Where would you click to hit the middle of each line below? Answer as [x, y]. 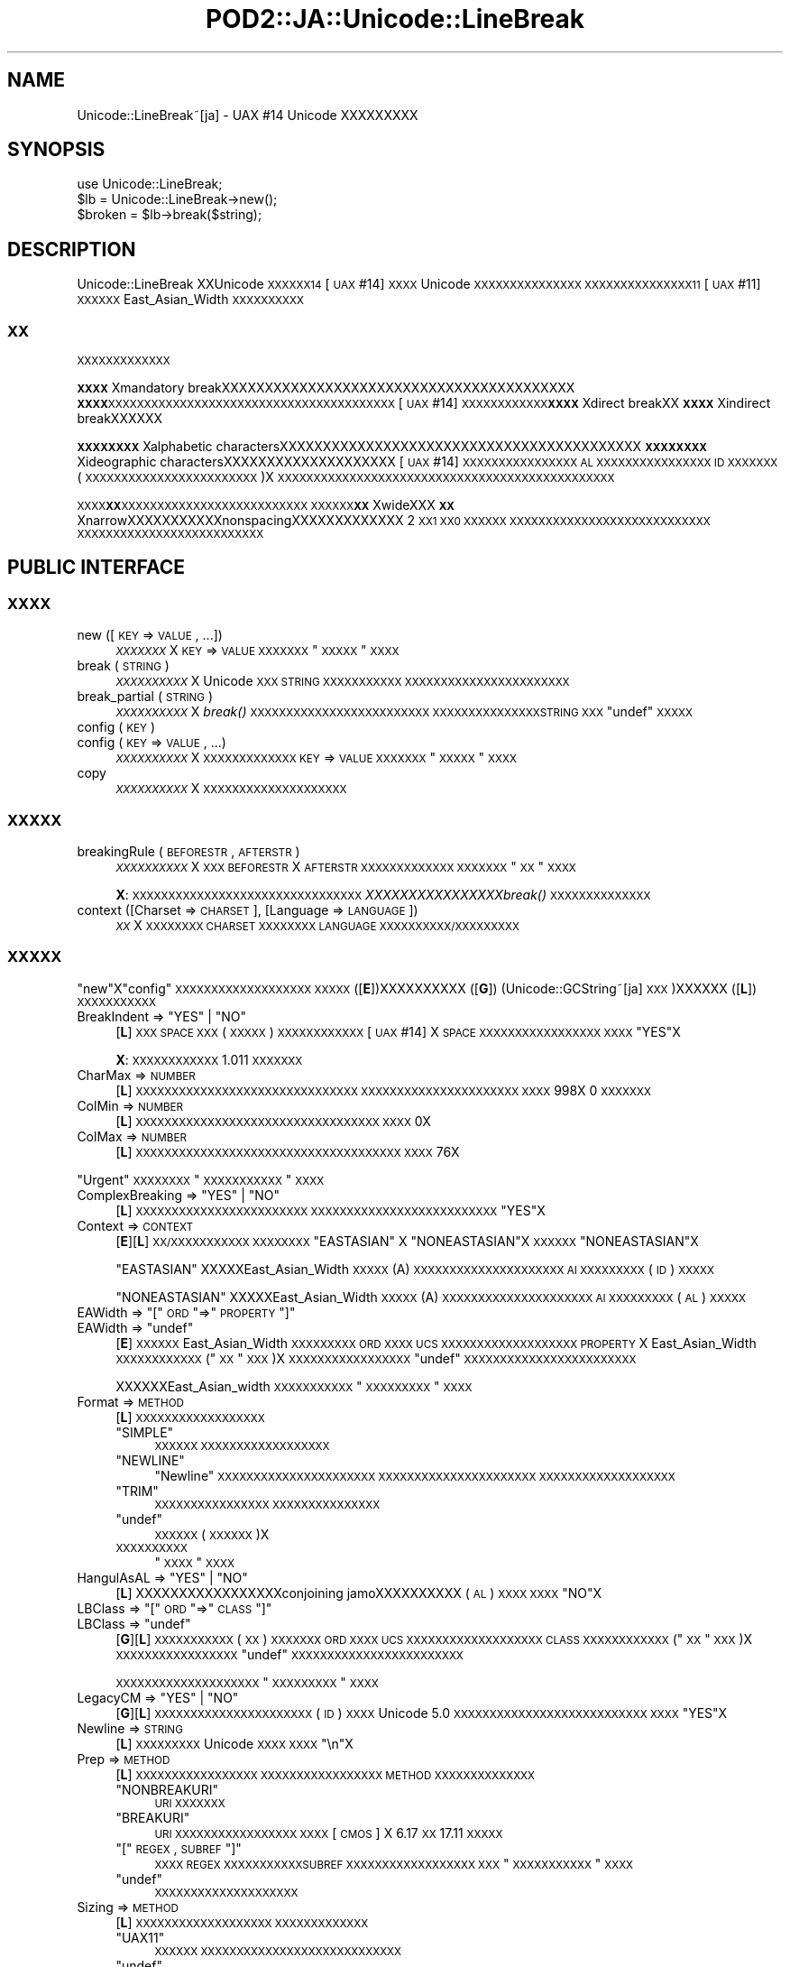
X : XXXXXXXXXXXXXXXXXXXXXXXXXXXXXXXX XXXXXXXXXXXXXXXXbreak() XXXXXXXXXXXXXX [383, 895]
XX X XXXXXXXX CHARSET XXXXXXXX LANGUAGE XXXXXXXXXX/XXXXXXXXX [317, 925]
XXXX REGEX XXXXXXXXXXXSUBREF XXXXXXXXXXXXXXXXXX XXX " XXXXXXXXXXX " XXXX [394, 1863]
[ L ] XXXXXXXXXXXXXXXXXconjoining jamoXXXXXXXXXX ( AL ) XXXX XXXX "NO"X [359, 1593]
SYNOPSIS [56, 150]
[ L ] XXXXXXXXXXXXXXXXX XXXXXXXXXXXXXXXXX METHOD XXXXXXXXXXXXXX [326, 1774]
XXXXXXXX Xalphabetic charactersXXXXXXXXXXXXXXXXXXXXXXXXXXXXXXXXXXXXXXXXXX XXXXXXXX [392, 447]
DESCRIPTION [72, 249]
